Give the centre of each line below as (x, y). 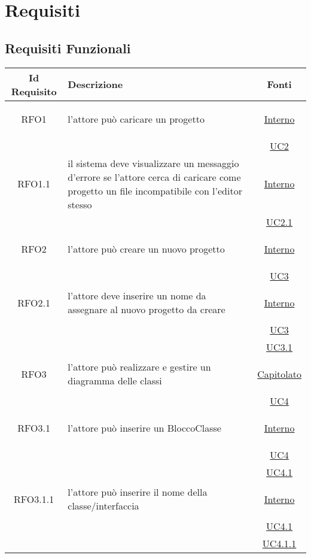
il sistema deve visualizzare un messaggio (153, 163)
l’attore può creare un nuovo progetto (146, 248)
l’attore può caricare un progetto (136, 119)
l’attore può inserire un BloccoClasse (144, 427)
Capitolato (279, 374)
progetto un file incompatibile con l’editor (155, 190)
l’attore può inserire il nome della (138, 492)
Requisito (34, 91)
